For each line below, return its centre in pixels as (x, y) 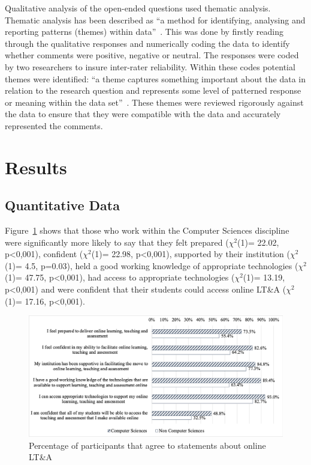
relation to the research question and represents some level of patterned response (153, 90)
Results (36, 167)
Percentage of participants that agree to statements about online (147, 445)
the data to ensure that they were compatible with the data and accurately (143, 114)
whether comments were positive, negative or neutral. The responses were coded (152, 55)
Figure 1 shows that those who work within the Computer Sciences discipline (147, 230)
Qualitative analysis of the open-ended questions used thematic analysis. (138, 8)
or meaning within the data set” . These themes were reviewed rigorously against (154, 102)
